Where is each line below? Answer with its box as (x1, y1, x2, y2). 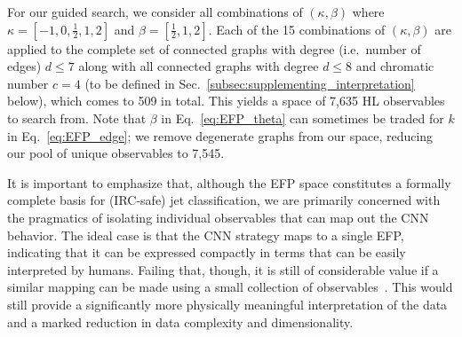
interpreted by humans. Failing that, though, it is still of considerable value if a (7, 260, 439, 278)
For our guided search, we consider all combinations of (7, 3, 303, 20)
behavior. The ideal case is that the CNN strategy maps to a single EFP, (7, 225, 404, 244)
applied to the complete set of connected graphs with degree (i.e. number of (7, 39, 421, 58)
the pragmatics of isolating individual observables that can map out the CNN (7, 208, 429, 226)
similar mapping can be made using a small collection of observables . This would (7, 278, 453, 296)
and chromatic (355, 57, 434, 75)
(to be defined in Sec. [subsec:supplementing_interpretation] (84, 74, 415, 92)
